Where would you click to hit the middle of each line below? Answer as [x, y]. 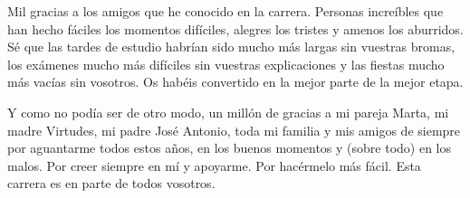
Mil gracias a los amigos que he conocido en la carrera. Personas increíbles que [225, 11]
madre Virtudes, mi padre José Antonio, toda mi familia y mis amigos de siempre [234, 130]
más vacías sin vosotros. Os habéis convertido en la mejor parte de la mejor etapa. [235, 82]
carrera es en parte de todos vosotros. [111, 183]
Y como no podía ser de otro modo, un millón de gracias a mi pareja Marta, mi [228, 112]
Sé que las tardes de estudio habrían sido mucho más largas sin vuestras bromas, [231, 47]
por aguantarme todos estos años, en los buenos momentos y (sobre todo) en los [229, 148]
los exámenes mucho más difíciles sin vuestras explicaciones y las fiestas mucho [226, 64]
